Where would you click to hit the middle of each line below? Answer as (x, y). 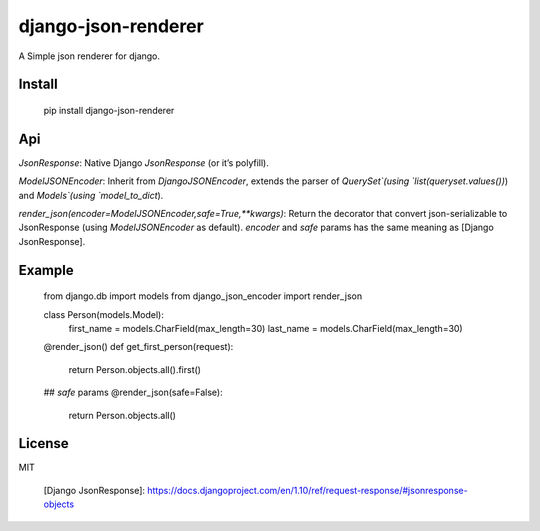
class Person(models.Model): (103, 314)
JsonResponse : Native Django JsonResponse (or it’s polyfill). (143, 162)
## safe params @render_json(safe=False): (133, 392)
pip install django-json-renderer (109, 110)
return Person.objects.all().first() (135, 369)
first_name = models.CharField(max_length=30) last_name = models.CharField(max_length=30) (266, 328)
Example (46, 270)
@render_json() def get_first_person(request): (138, 347)
